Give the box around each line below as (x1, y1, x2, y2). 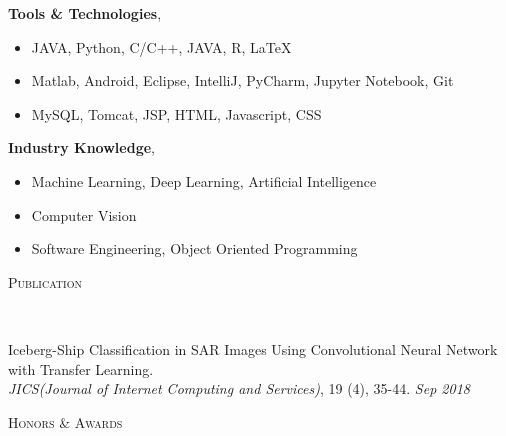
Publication (8, 271, 82, 292)
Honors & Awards (8, 411, 123, 432)
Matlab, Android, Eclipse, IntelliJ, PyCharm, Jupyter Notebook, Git (31, 70, 454, 91)
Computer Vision (31, 204, 137, 225)
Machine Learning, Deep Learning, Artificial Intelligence (31, 170, 377, 191)
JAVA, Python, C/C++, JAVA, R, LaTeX (31, 36, 292, 57)
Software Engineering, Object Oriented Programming (31, 238, 358, 259)
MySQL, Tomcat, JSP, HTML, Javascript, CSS (31, 103, 322, 124)
